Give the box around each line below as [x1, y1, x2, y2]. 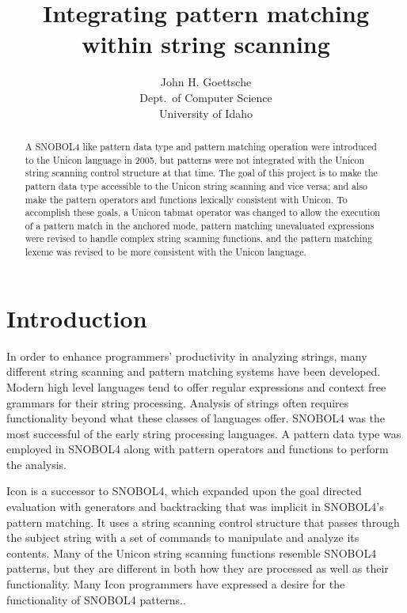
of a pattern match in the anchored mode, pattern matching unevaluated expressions [25, 218, 375, 232]
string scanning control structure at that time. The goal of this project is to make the [25, 166, 378, 180]
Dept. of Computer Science [139, 89, 272, 105]
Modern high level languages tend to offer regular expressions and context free [6, 378, 386, 395]
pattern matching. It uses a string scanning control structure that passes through [6, 513, 400, 530]
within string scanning [82, 28, 330, 60]
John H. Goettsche [160, 74, 252, 90]
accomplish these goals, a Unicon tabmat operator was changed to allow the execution [25, 206, 380, 219]
